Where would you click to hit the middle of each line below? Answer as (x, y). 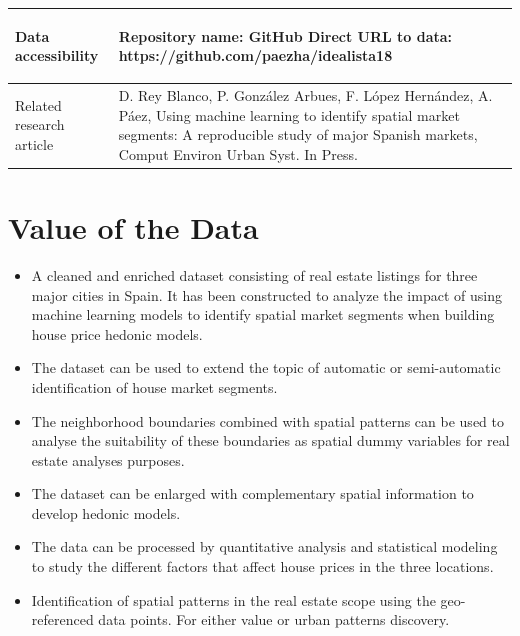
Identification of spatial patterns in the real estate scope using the (233, 599)
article (34, 143)
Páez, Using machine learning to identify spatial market (289, 114)
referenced (62, 619)
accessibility (57, 55)
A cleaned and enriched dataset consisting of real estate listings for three (254, 274)
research (40, 124)
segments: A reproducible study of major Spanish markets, (298, 134)
